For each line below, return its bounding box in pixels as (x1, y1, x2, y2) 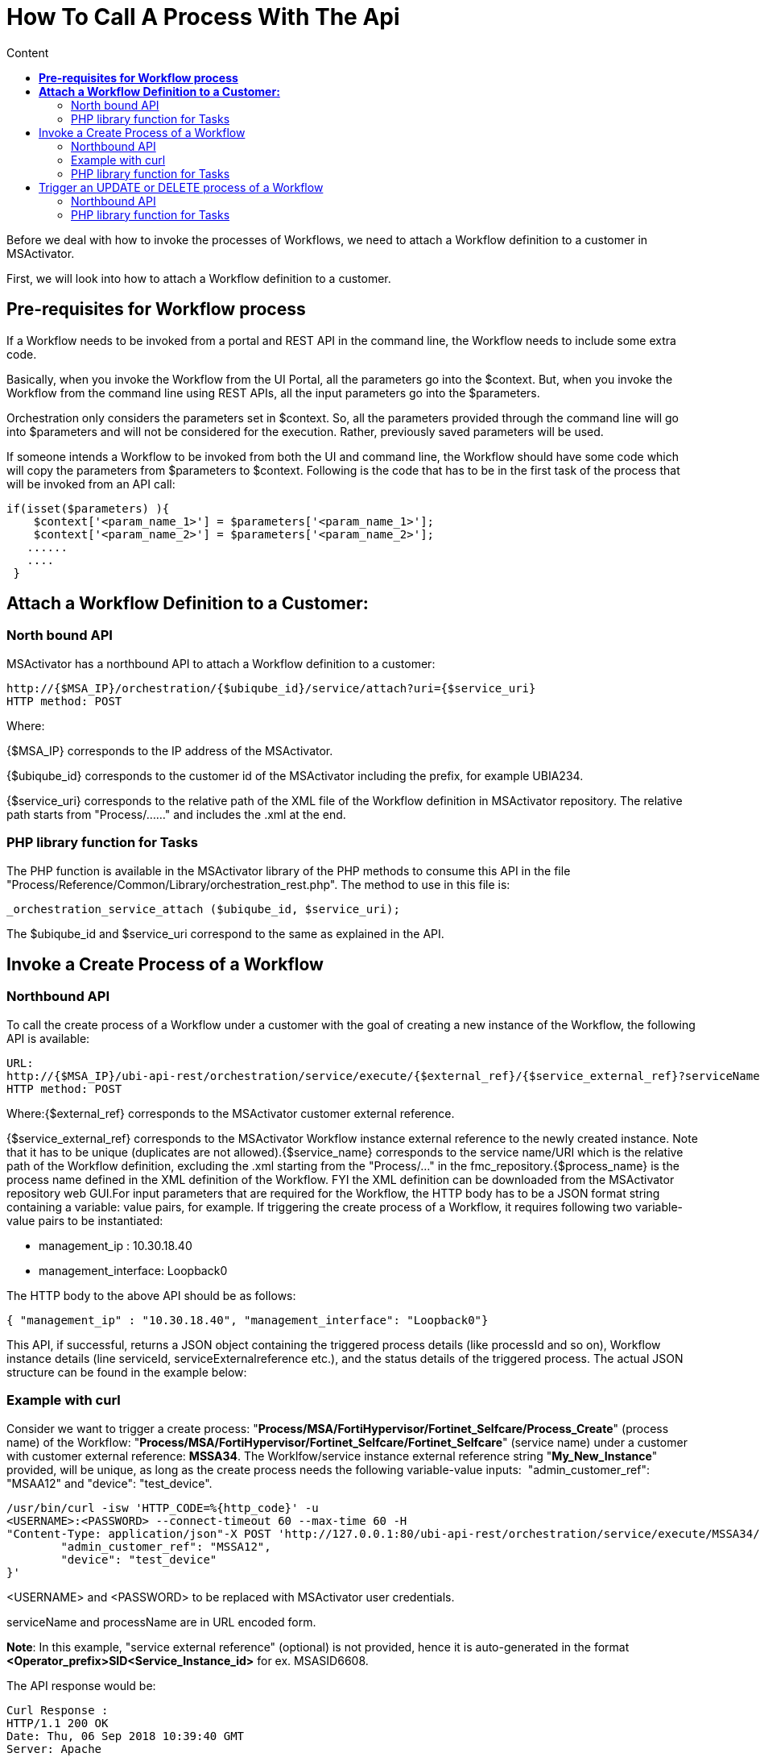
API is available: (6, 1031, 90, 1045)
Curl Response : (6, 1703, 109, 1717)
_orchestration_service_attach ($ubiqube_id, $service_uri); (6, 902, 400, 916)
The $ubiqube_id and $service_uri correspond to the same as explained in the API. (6, 926, 444, 941)
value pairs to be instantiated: (6, 1213, 163, 1227)
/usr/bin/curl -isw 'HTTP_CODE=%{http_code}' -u (6, 1501, 319, 1514)
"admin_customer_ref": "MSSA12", (60, 1539, 271, 1553)
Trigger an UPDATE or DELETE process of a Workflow (39, 180, 324, 194)
